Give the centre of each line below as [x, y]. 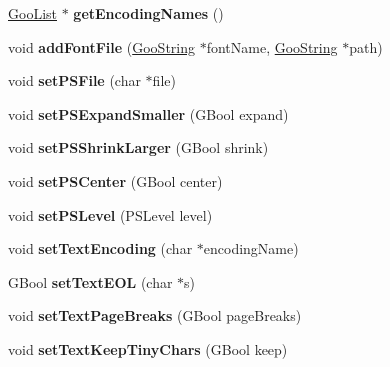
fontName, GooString [272, 46]
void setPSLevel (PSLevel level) [110, 214]
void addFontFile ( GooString [101, 46]
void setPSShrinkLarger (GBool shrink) [138, 147]
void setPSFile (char [74, 80]
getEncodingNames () [148, 13]
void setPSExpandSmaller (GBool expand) [148, 113]
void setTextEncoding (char [100, 248]
